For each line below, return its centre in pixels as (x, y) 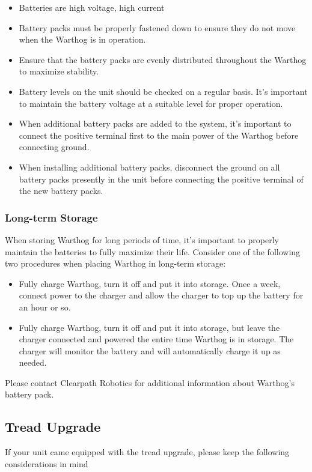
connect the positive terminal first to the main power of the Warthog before (159, 135)
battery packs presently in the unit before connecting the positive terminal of (161, 179)
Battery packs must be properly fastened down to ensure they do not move (157, 27)
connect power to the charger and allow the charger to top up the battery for (161, 295)
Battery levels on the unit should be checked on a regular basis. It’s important (163, 91)
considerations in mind (47, 463)
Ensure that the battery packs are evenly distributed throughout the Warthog (163, 59)
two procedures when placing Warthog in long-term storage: (115, 263)
